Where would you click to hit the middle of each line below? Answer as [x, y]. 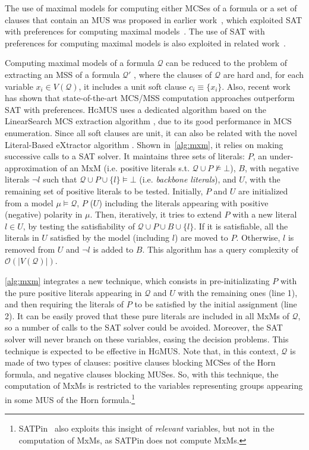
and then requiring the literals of [64, 304]
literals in [22, 237]
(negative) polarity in [44, 214]
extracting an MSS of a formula [62, 74]
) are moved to [201, 237]
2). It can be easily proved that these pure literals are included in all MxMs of [147, 315]
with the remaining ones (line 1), [238, 292]
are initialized [263, 191]
